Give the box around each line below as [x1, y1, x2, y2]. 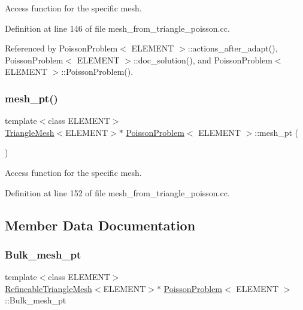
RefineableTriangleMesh [5, 282, 92, 294]
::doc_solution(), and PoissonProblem [133, 53, 272, 66]
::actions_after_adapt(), [187, 42, 278, 54]
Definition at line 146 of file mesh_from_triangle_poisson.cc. [5, 22, 230, 34]
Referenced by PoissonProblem [5, 42, 118, 54]
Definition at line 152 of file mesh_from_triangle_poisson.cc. [5, 186, 230, 199]
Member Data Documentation [5, 215, 196, 234]
